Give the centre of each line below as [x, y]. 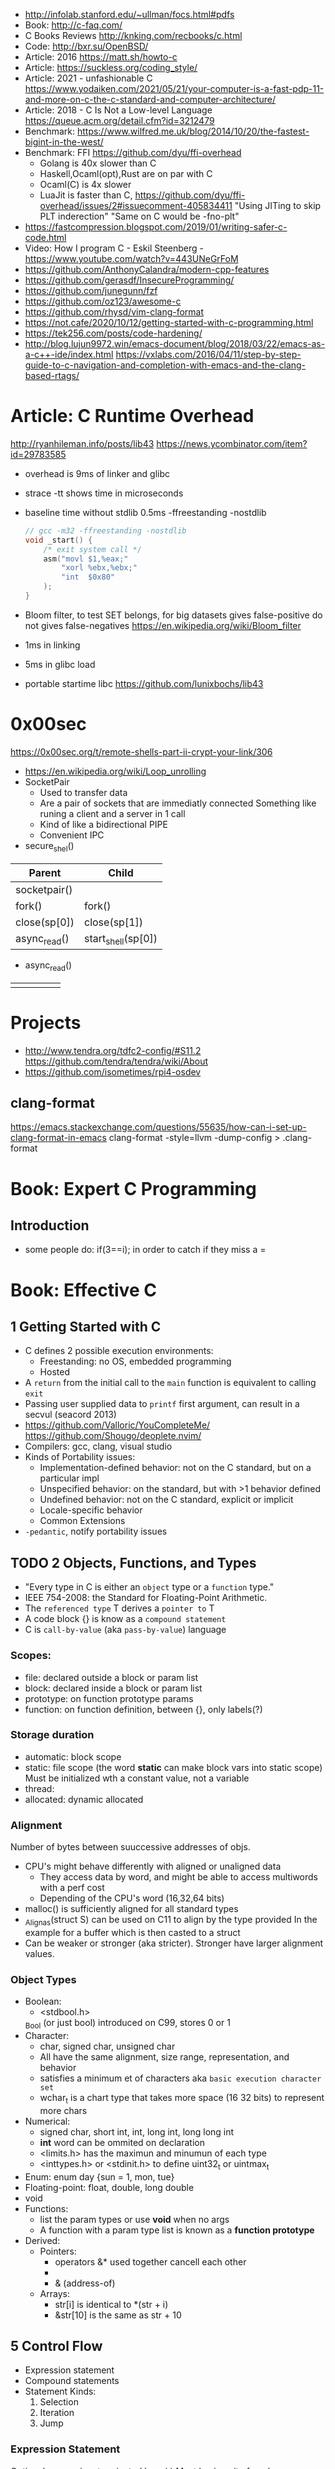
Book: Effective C [83, 1290]
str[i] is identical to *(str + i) [111, 2304]
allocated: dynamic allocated [84, 1799]
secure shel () [49, 846]
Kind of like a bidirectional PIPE [103, 824]
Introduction [50, 1225]
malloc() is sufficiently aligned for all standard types [131, 1909]
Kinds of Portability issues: [80, 1457]
